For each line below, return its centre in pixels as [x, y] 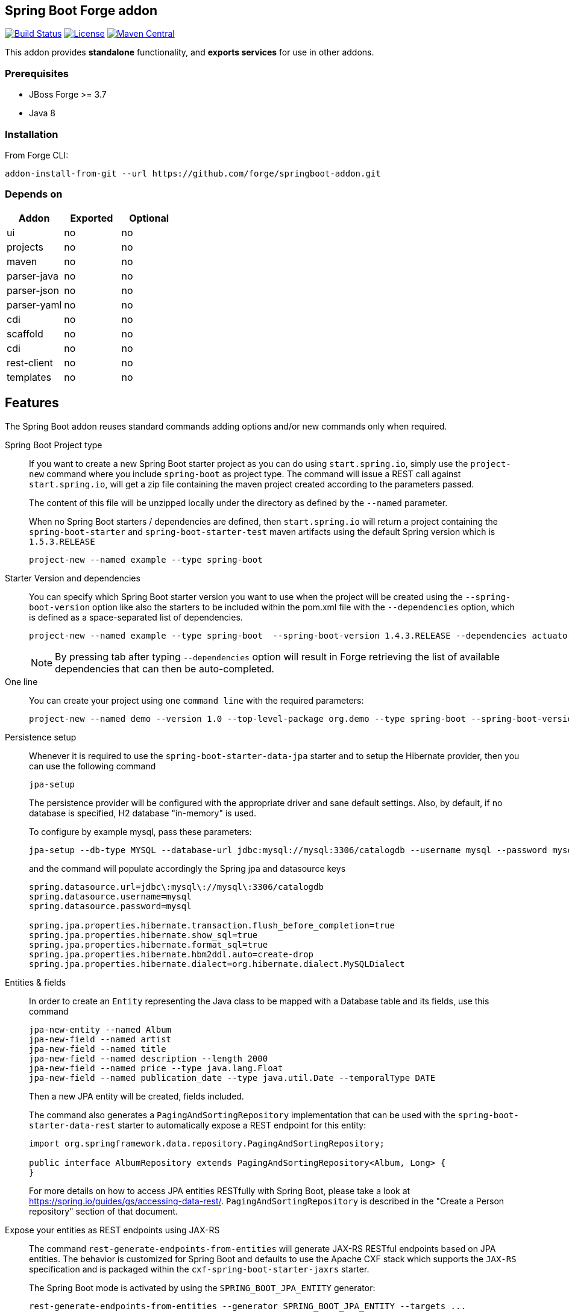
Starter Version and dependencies [73, 578]
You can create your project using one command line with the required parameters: [196, 700]
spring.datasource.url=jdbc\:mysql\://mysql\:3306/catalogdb [176, 887]
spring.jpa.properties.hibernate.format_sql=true [149, 944]
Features [32, 403]
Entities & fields [36, 982]
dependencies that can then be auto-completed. [165, 668]
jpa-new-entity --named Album [100, 1029]
